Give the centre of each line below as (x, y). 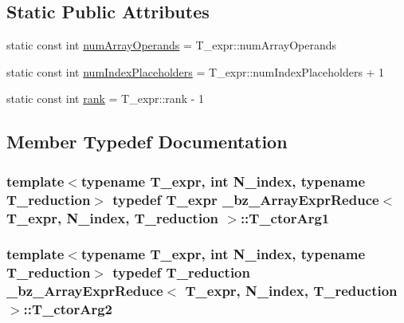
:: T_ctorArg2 (68, 309)
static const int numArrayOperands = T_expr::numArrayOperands (172, 45)
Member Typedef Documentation (147, 142)
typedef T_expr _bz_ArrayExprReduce (246, 199)
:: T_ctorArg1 (285, 217)
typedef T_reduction (181, 272)
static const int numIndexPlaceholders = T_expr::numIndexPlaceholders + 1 (196, 71)
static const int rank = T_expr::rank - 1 (106, 98)
